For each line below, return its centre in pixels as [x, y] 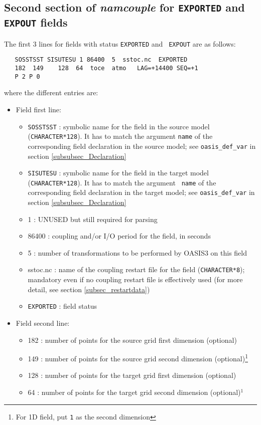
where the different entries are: [51, 92]
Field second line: [43, 323]
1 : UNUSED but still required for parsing [93, 219]
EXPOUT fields [36, 22]
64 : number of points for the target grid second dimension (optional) [134, 392]
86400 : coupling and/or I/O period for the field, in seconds [119, 236]
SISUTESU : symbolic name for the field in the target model [118, 173]
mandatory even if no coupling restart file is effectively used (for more [135, 279]
